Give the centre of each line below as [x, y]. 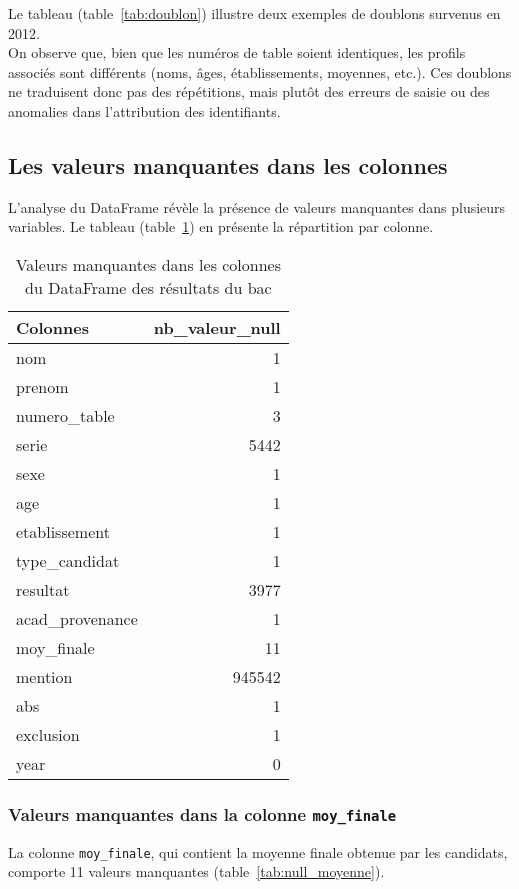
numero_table [65, 415]
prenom [42, 386]
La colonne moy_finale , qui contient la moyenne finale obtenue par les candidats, [258, 851]
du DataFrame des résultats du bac [148, 287]
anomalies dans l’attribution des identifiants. [144, 110]
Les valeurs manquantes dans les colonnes [228, 164]
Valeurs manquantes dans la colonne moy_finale [202, 813]
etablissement [63, 531]
